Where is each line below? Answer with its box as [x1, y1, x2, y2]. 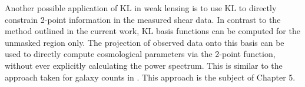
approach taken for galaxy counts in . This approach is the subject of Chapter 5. [5, 71, 296, 83]
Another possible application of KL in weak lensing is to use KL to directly [5, 2, 277, 14]
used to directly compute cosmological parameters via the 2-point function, [5, 48, 276, 60]
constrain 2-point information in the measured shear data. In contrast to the [5, 13, 281, 25]
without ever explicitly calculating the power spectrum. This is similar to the [5, 59, 283, 71]
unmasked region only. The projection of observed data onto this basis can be [5, 36, 284, 48]
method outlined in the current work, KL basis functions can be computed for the [5, 25, 300, 37]
